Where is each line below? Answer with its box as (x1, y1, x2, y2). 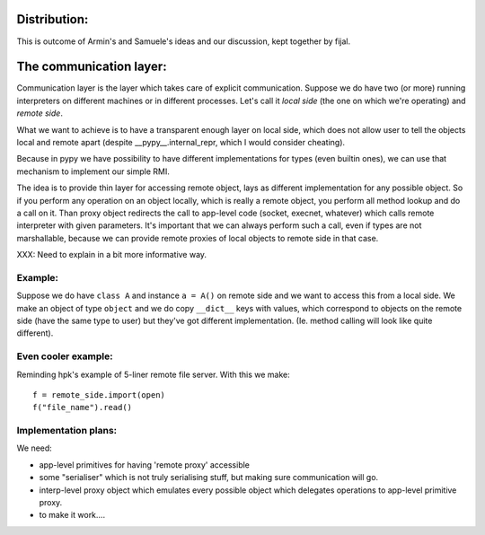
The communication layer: (16, 59, 167, 75)
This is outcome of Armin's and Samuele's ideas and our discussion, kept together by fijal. (16, 36, 350, 47)
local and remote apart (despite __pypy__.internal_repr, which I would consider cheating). (16, 136, 346, 147)
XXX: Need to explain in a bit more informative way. (16, 250, 207, 260)
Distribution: (16, 12, 89, 27)
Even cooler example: (16, 350, 113, 363)
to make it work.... (39, 510, 106, 521)
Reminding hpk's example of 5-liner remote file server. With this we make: (16, 369, 291, 380)
